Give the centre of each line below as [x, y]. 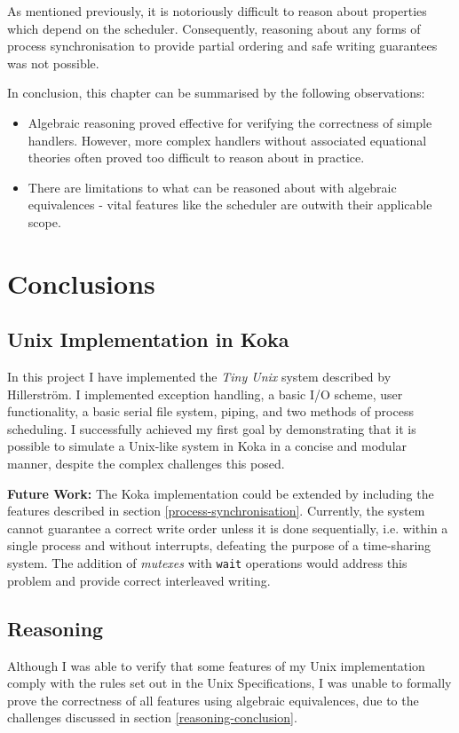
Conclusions [81, 283]
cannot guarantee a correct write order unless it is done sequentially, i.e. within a [228, 528]
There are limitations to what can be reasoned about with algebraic [212, 187]
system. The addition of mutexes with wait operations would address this [207, 563]
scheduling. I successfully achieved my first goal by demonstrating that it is [212, 428]
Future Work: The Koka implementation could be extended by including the [221, 493]
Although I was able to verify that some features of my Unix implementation [216, 665]
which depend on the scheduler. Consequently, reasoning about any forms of [214, 28]
